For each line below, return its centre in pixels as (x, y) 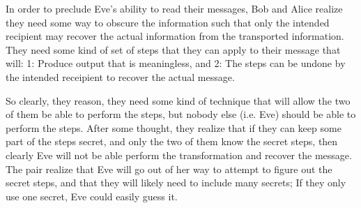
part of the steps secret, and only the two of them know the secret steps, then (172, 141)
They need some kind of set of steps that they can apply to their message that (173, 49)
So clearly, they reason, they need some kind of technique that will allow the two (178, 100)
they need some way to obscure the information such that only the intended (168, 22)
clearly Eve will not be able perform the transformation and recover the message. (179, 155)
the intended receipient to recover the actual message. (120, 76)
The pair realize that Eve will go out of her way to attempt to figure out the (169, 169)
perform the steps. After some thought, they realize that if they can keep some (174, 127)
